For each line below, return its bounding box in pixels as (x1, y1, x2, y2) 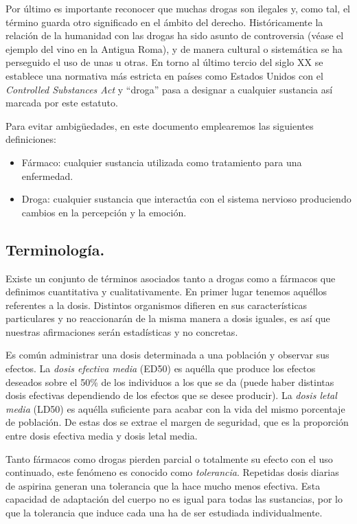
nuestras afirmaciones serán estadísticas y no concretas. (5, 324, 238, 339)
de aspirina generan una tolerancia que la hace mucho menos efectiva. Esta (5, 478, 321, 492)
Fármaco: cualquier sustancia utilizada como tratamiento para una (21, 155, 302, 169)
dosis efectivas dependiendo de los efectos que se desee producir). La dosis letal (5, 388, 337, 402)
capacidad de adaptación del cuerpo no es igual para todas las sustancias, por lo (5, 492, 343, 506)
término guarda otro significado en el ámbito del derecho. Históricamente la (5, 14, 323, 29)
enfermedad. (21, 168, 73, 183)
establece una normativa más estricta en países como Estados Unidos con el (5, 68, 323, 82)
